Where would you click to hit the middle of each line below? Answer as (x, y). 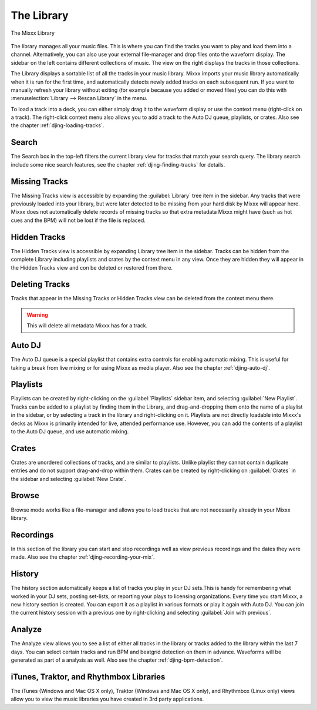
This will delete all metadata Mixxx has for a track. (87, 326)
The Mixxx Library (33, 33)
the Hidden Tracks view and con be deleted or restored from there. (92, 267)
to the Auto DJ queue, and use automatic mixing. (70, 431)
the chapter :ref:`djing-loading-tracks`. (58, 125)
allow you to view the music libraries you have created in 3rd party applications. (107, 699)
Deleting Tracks (41, 285)
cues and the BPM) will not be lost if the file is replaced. (78, 220)
